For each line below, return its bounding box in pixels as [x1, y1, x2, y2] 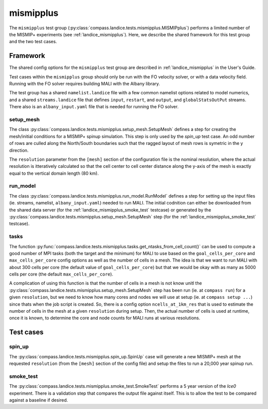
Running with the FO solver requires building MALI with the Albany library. [9, 81, 160, 87]
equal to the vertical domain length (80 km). [9, 170, 99, 176]
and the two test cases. [9, 39, 57, 45]
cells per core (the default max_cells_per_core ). [9, 271, 114, 277]
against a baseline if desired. [9, 397, 68, 403]
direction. [9, 147, 29, 153]
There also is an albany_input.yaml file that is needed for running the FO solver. [9, 104, 179, 110]
